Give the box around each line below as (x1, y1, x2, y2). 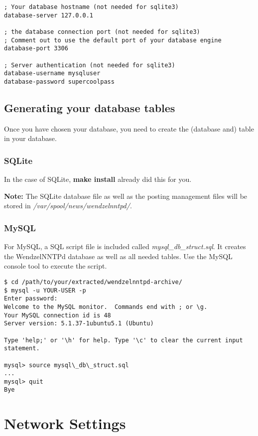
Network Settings (4, 413, 126, 434)
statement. (4, 345, 40, 352)
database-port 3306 (4, 45, 68, 52)
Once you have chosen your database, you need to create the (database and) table (4, 123, 254, 134)
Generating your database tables (4, 100, 175, 115)
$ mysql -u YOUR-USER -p (4, 287, 86, 294)
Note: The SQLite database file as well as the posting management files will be (4, 190, 248, 201)
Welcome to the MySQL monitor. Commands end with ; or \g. (4, 303, 208, 310)
